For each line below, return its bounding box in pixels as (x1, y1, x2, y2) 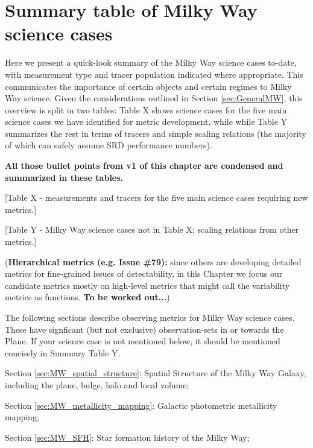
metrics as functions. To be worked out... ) (5, 291, 170, 303)
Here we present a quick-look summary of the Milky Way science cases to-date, (5, 56, 297, 69)
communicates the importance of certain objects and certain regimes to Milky (5, 80, 292, 92)
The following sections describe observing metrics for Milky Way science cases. (5, 311, 295, 323)
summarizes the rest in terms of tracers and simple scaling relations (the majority (5, 127, 306, 139)
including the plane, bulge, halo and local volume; (5, 378, 189, 391)
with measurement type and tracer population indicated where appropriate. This (5, 68, 303, 80)
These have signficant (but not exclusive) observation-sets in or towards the (5, 323, 284, 335)
